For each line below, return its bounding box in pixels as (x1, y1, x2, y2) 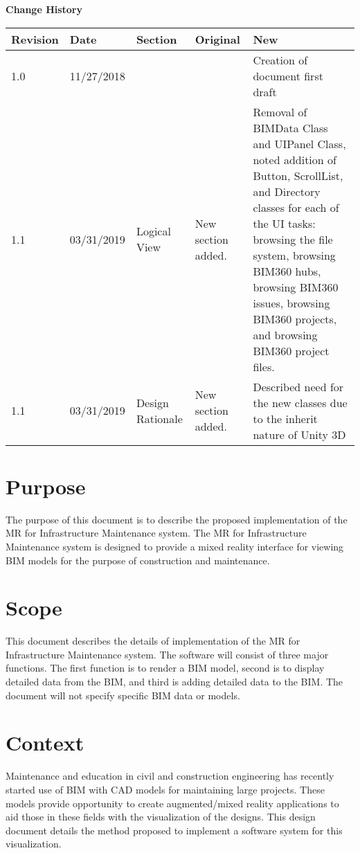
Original (195, 30, 240, 47)
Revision (11, 30, 59, 47)
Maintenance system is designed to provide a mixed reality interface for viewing (6, 539, 344, 553)
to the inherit (253, 410, 318, 426)
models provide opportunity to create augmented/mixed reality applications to (6, 796, 339, 810)
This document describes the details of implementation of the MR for (6, 634, 300, 648)
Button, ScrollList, (253, 167, 343, 183)
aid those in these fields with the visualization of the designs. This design (6, 809, 316, 824)
